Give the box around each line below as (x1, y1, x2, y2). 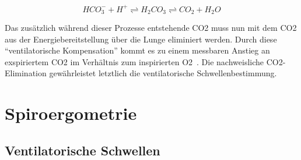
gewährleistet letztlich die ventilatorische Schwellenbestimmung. (49, 67, 277, 79)
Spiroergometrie (5, 101, 137, 125)
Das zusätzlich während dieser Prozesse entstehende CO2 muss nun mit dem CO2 (5, 21, 297, 33)
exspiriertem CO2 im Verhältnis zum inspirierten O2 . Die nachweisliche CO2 (5, 55, 283, 67)
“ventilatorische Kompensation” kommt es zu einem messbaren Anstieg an (5, 44, 270, 56)
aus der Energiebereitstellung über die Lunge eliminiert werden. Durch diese (5, 33, 277, 45)
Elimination (5, 67, 47, 79)
